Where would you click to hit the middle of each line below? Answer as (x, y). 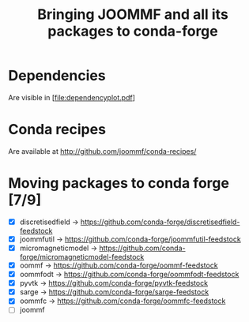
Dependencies (57, 76)
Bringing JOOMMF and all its (133, 15)
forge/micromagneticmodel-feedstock (82, 257)
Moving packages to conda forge (119, 183)
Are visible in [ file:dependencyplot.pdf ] (72, 97)
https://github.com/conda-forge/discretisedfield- (160, 222)
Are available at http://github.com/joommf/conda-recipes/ (102, 151)
